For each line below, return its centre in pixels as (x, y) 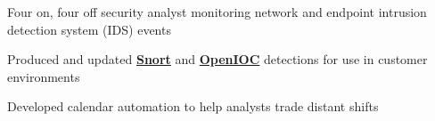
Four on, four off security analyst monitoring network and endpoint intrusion (217, 12)
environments (44, 76)
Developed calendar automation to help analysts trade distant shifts (193, 106)
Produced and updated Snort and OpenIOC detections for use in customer (217, 59)
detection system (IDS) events (89, 29)
